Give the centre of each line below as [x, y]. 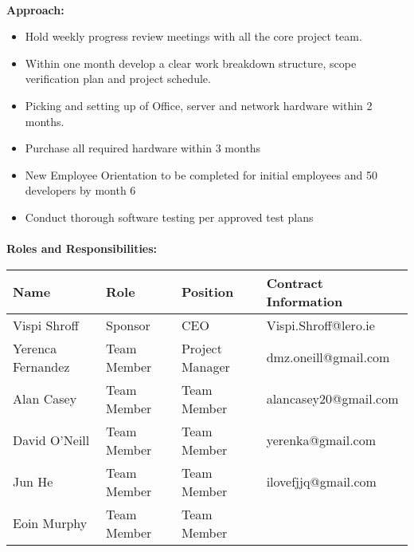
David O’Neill [51, 440]
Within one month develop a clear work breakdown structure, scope [191, 63]
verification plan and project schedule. [118, 79]
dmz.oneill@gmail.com [328, 357]
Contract [295, 282]
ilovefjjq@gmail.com [321, 482]
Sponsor [128, 325]
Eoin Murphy [50, 523]
